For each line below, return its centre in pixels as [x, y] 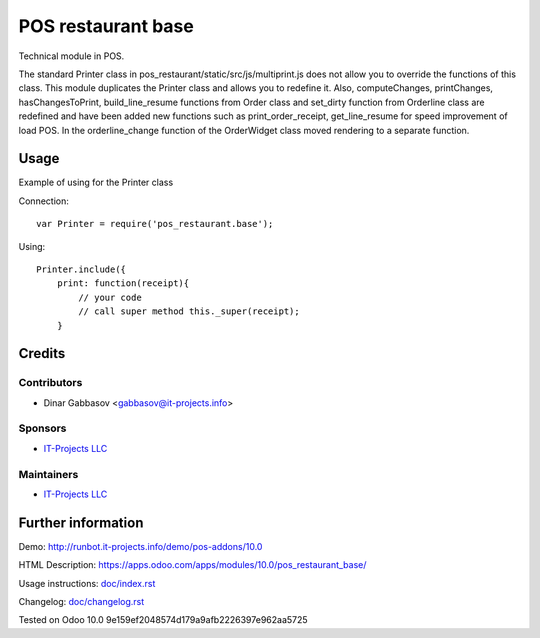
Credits [42, 353]
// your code [110, 297]
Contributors [50, 383]
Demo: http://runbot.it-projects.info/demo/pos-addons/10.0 [140, 546]
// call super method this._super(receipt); [189, 311]
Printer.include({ [81, 269]
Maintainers [48, 474]
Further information [81, 522]
